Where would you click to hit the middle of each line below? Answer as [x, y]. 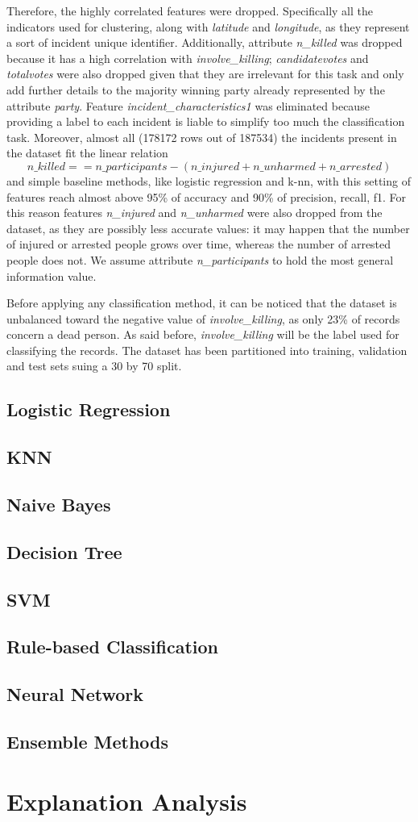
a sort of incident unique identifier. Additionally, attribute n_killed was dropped [205, 42]
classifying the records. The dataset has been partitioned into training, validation [207, 350]
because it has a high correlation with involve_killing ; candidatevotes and [188, 58]
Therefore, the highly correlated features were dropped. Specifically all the [190, 10]
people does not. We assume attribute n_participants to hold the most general [200, 259]
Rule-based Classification [113, 647]
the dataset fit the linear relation [87, 153]
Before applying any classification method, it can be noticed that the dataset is [202, 303]
